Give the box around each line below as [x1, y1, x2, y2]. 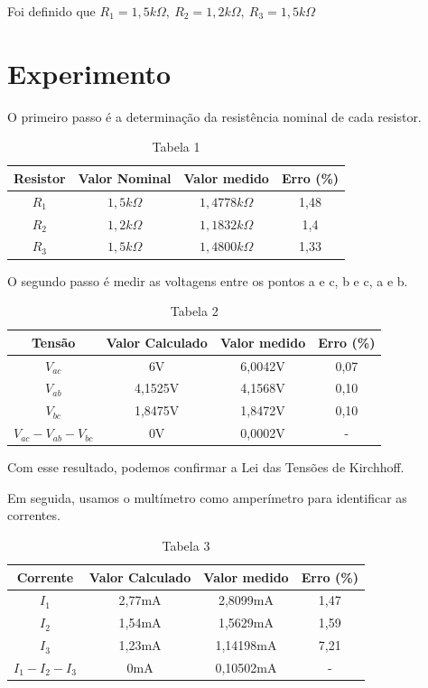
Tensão [31, 332, 76, 351]
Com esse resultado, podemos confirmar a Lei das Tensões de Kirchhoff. [7, 458, 405, 477]
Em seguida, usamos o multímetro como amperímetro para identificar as [7, 488, 407, 507]
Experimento [7, 54, 172, 91]
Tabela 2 [170, 302, 219, 321]
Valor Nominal [78, 168, 172, 187]
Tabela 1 [152, 137, 200, 156]
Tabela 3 [162, 535, 210, 554]
